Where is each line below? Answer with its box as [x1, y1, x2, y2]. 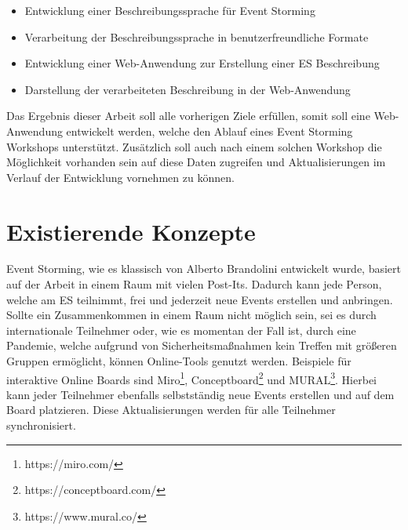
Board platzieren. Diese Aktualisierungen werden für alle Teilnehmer [6, 401, 336, 418]
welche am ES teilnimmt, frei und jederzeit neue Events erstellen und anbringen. [6, 291, 393, 307]
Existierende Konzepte [6, 215, 256, 247]
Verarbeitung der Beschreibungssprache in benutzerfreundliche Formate [24, 28, 369, 45]
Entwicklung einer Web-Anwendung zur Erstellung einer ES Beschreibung [24, 55, 380, 71]
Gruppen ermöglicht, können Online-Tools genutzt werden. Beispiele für [6, 353, 352, 369]
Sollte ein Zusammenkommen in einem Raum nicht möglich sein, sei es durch [6, 307, 377, 323]
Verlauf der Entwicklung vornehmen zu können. [6, 169, 235, 185]
